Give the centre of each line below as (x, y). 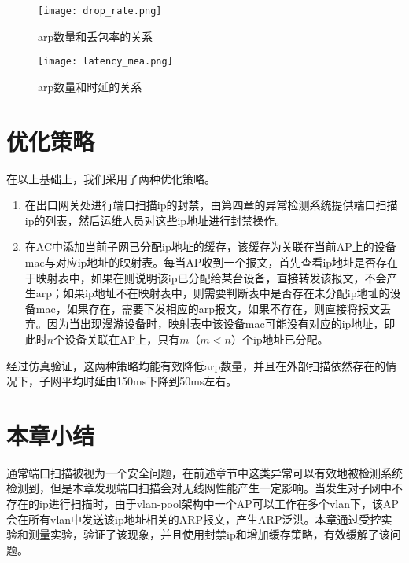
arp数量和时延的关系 (90, 86)
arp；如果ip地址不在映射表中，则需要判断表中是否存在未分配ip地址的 (213, 293)
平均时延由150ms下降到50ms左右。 (149, 381)
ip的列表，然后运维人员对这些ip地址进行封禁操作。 (155, 220)
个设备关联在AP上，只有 (117, 339)
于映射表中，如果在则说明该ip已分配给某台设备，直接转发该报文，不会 (206, 277)
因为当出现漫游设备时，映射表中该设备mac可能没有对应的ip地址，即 (221, 324)
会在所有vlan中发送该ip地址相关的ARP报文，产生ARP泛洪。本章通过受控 (194, 519)
